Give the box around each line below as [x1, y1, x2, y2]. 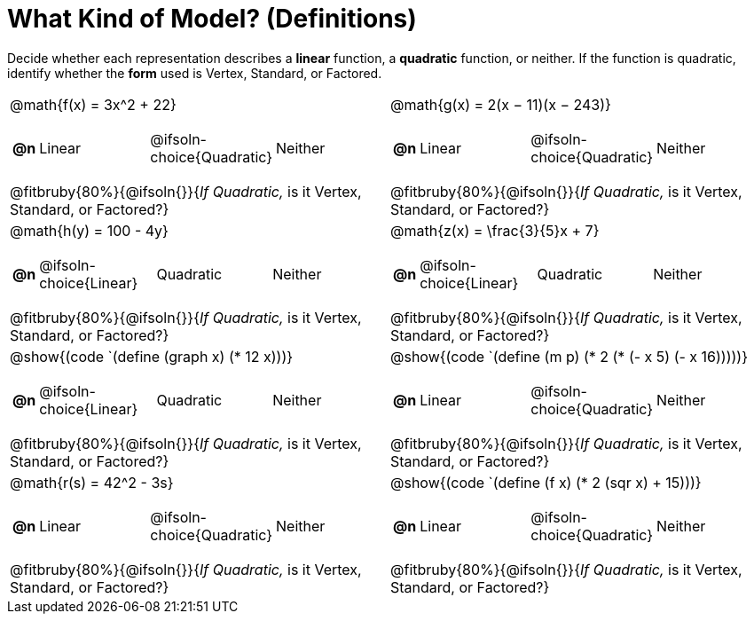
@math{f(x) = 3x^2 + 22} [10, 95, 177, 114]
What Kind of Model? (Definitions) [7, 4, 417, 34]
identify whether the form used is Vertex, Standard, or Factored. [7, 65, 382, 81]
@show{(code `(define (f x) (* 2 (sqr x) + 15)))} [390, 473, 702, 491]
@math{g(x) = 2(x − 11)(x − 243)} [390, 95, 611, 114]
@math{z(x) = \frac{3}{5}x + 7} [390, 221, 600, 240]
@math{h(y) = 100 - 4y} [10, 221, 169, 240]
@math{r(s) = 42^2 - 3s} [10, 473, 174, 491]
